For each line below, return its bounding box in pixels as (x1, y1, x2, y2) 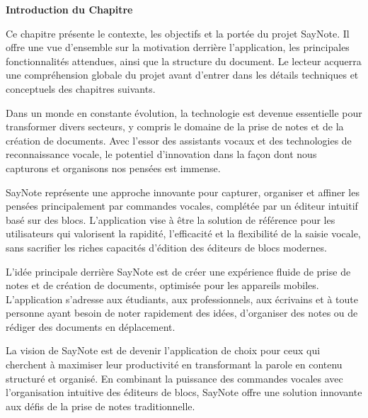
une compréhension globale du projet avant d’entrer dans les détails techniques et (6, 67, 359, 82)
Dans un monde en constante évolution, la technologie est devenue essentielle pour (6, 105, 362, 120)
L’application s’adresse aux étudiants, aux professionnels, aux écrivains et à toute (6, 291, 358, 306)
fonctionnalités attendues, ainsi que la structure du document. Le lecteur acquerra (6, 53, 362, 68)
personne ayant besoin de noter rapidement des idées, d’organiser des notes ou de (6, 305, 358, 320)
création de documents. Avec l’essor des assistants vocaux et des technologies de (6, 132, 352, 147)
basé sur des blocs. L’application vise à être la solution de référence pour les (6, 212, 335, 227)
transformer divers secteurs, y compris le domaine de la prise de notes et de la (6, 119, 344, 134)
